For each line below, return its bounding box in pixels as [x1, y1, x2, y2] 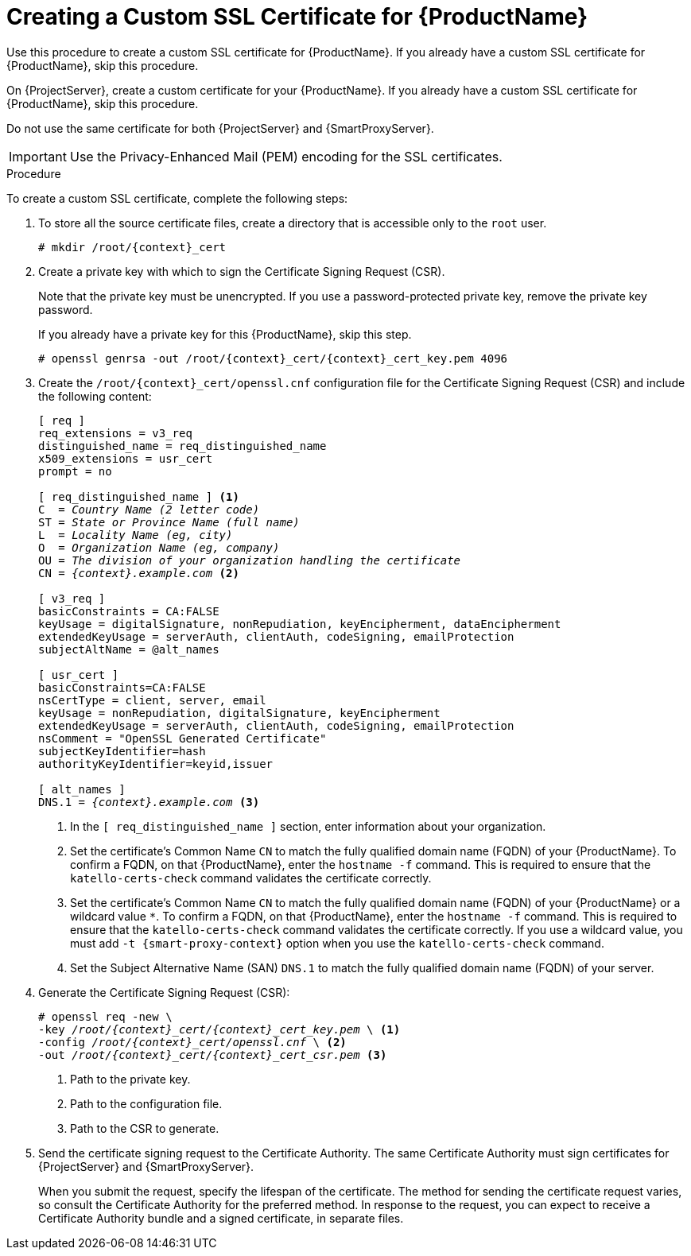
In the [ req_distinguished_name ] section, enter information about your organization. [70, 819, 546, 833]
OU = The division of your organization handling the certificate [38, 553, 461, 567]
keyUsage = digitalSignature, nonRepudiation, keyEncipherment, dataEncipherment [38, 617, 561, 630]
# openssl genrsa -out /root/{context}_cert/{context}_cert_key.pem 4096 [38, 351, 508, 365]
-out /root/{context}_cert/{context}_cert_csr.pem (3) [38, 1048, 387, 1061]
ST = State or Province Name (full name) [38, 515, 300, 529]
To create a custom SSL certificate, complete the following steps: [6, 191, 348, 205]
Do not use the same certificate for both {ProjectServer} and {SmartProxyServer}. [6, 121, 434, 135]
